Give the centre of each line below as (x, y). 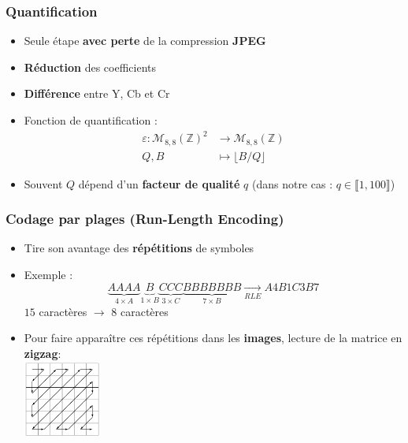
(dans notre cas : (292, 183)
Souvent (43, 183)
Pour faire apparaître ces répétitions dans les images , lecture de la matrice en (213, 338)
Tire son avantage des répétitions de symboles (139, 248)
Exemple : (48, 275)
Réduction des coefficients (90, 67)
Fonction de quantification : (91, 120)
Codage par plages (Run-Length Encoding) (145, 219)
